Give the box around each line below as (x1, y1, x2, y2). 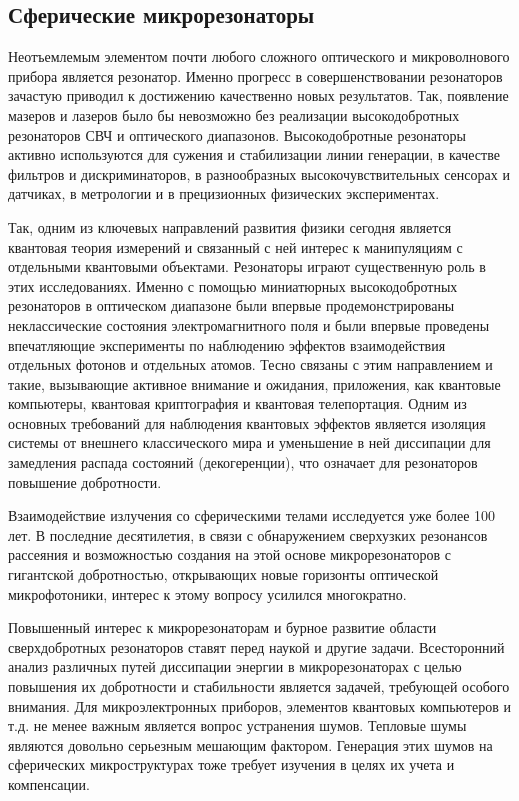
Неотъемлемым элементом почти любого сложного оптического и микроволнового (8, 46, 510, 67)
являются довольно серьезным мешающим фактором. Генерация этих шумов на (8, 734, 493, 755)
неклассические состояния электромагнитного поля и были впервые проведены (8, 314, 490, 335)
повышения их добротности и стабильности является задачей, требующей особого (8, 676, 510, 697)
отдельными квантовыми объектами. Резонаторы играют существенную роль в (8, 256, 486, 277)
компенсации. (8, 773, 90, 794)
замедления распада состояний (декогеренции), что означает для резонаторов (8, 452, 478, 473)
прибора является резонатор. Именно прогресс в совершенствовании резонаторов (8, 65, 503, 86)
